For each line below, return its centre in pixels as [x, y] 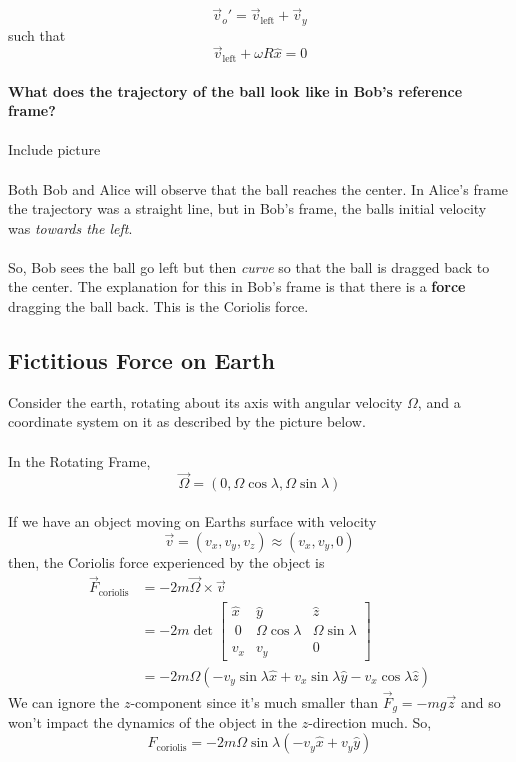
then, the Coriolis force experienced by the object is [166, 561]
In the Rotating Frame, [79, 460]
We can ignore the [64, 702]
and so [480, 702]
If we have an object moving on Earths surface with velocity [192, 521]
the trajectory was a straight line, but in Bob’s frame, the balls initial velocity [247, 208]
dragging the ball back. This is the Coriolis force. [158, 306]
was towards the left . [70, 227]
